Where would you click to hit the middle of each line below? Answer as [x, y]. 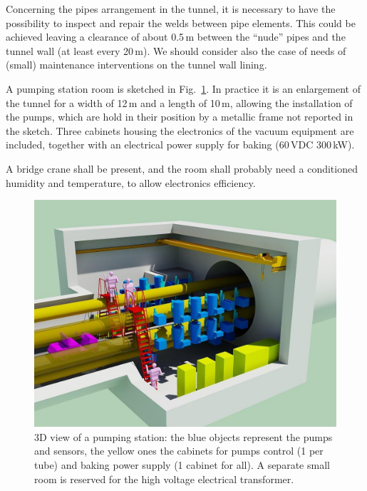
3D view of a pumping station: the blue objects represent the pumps [183, 436]
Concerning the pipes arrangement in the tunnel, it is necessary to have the [171, 9]
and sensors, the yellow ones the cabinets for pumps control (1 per [179, 451]
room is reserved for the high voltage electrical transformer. [164, 479]
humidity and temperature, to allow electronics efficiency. [131, 182]
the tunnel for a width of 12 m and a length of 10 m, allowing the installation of [179, 102]
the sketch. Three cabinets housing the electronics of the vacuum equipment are [180, 130]
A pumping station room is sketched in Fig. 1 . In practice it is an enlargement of [183, 88]
